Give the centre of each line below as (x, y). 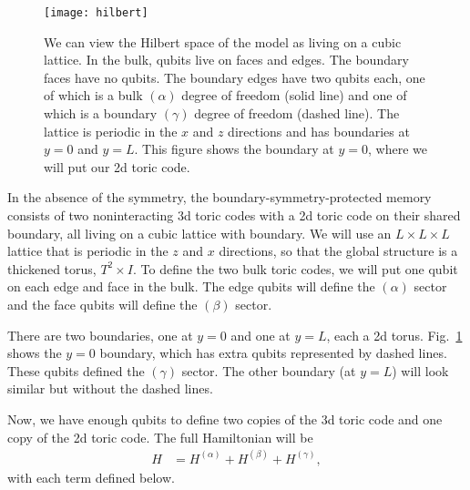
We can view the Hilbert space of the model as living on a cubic (223, 41)
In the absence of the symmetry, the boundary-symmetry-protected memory (220, 197)
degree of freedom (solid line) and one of (294, 95)
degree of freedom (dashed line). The (297, 113)
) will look (420, 370)
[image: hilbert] (96, 13)
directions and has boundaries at (319, 131)
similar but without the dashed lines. (110, 388)
